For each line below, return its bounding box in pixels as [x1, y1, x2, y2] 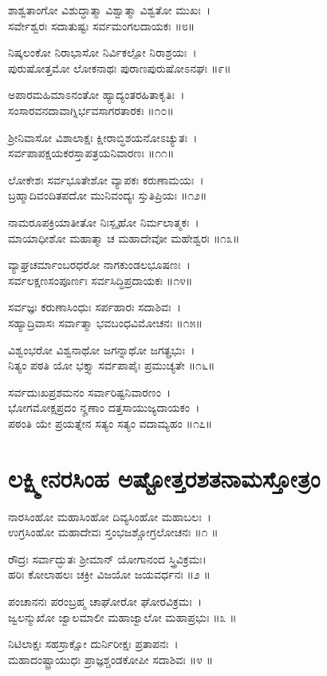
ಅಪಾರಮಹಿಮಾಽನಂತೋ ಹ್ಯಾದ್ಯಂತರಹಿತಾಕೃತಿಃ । [8, 86, 185, 103]
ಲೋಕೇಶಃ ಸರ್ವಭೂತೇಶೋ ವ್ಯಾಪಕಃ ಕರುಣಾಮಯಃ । [8, 171, 204, 188]
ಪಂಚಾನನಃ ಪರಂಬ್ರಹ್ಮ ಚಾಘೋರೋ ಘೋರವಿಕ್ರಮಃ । [8, 592, 202, 609]
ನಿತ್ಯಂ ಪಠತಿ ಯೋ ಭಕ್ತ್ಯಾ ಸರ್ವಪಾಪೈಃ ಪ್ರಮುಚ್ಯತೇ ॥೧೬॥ [8, 357, 215, 374]
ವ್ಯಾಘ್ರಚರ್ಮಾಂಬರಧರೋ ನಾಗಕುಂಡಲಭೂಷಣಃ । [8, 256, 191, 273]
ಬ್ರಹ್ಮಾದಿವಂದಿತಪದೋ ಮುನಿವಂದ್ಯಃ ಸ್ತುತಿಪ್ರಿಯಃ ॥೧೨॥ [8, 187, 207, 204]
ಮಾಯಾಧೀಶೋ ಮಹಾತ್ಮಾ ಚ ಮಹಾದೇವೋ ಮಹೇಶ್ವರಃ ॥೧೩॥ [8, 229, 240, 246]
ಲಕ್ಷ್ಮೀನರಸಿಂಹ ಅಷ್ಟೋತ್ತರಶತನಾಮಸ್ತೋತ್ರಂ [8, 461, 321, 494]
